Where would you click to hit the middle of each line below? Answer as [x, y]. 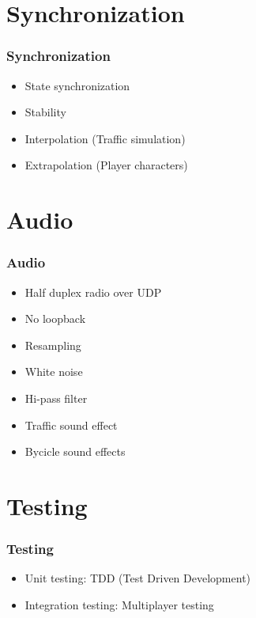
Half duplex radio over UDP [93, 292]
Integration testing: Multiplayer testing [119, 604]
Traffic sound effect [71, 425]
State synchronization [77, 85]
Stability [45, 112]
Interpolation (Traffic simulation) [105, 138]
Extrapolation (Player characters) [106, 165]
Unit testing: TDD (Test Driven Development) [138, 578]
